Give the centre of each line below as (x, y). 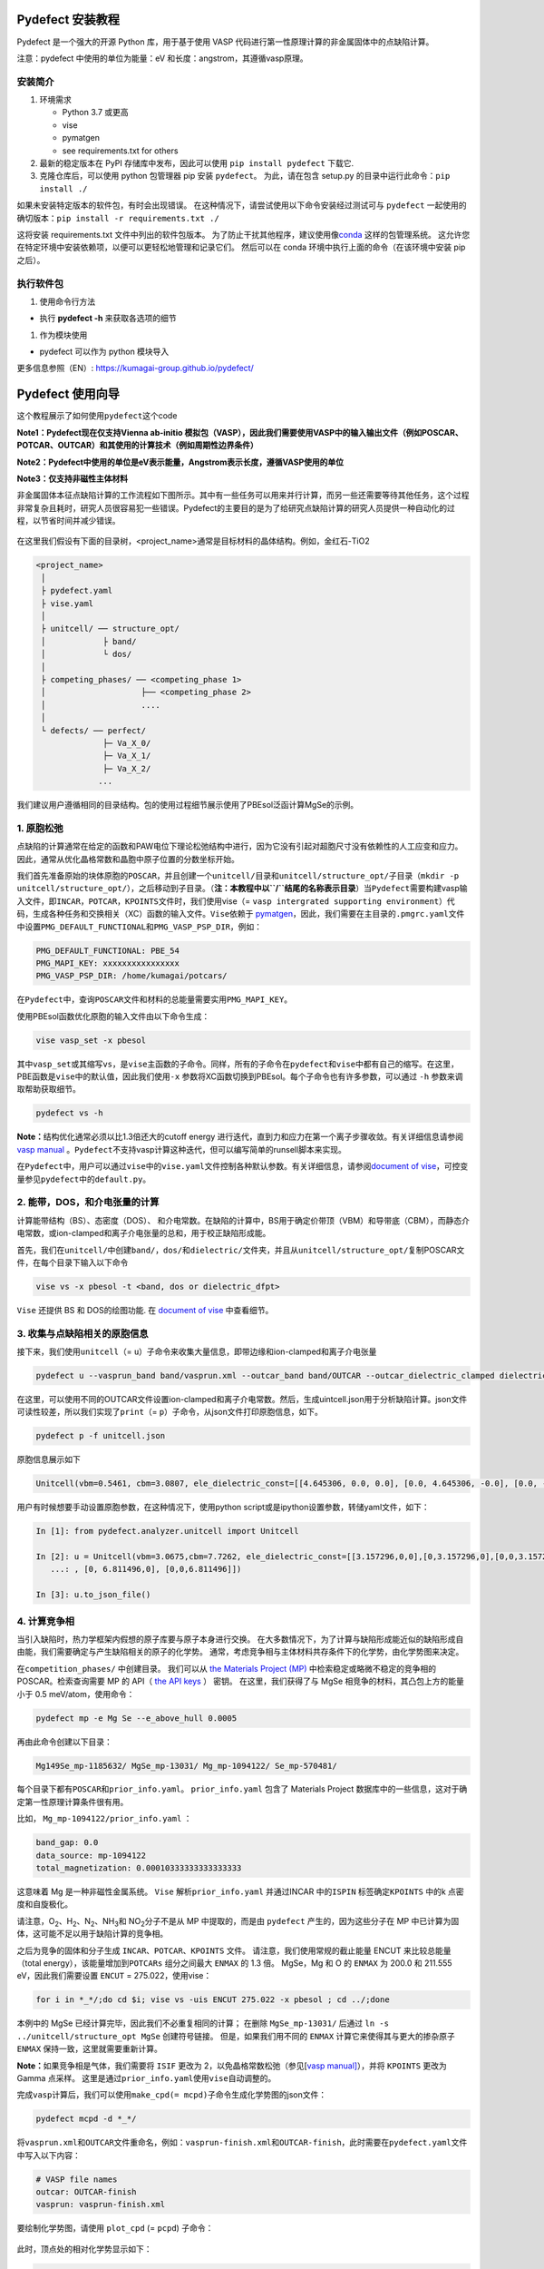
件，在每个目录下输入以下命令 (73, 1262)
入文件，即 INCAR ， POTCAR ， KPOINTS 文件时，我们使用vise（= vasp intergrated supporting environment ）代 (236, 901)
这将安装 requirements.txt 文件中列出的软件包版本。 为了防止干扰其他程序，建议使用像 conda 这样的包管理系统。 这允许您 (243, 234)
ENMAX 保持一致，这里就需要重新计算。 (90, 2049)
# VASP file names (77, 2179)
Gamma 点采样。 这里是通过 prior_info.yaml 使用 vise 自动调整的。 (146, 2077)
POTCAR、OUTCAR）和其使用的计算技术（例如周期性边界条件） (137, 446)
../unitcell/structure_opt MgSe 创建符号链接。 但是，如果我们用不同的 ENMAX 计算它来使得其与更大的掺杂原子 (236, 2036)
